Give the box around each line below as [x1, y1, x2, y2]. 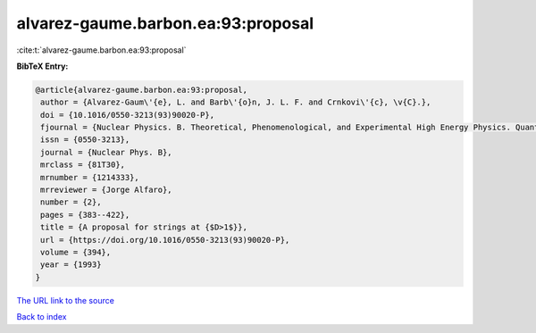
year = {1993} [40, 260, 102, 270]
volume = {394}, [40, 247, 112, 257]
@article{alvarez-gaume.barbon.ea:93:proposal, [35, 85, 247, 95]
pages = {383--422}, [40, 210, 130, 220]
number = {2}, [40, 197, 102, 207]
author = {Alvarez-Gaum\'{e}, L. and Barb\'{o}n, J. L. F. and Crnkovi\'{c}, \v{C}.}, [40, 97, 431, 107]
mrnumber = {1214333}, [40, 172, 140, 182]
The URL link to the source [16, 295, 115, 305]
